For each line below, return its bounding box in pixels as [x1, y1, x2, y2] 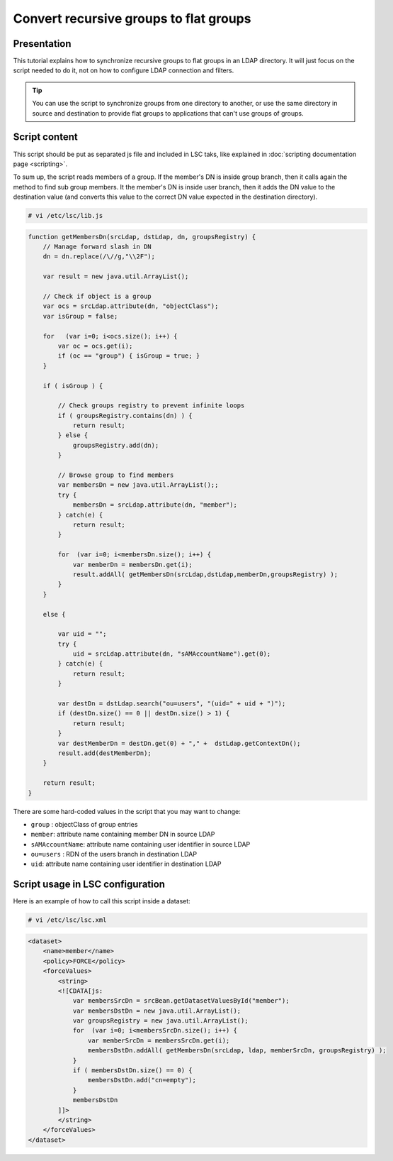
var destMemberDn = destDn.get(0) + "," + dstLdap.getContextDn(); [57, 739, 301, 747]
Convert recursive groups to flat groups [13, 11, 251, 26]
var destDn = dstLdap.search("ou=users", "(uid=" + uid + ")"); [57, 700, 286, 708]
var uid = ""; [57, 630, 107, 638]
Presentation [13, 38, 72, 50]
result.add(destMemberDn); [57, 749, 152, 757]
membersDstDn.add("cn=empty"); [87, 1076, 196, 1084]
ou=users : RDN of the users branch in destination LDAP [30, 850, 198, 859]
